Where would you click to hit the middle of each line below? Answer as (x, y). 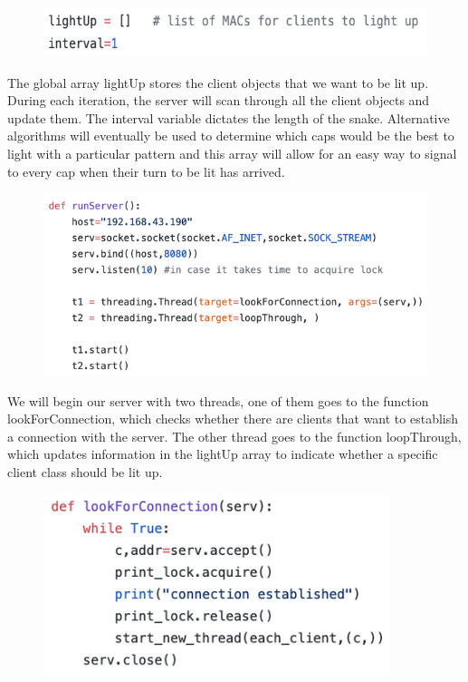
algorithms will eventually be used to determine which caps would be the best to (231, 136)
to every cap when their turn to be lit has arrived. (146, 171)
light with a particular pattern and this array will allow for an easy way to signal (232, 153)
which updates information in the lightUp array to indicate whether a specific (223, 454)
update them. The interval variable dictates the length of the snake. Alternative (229, 117)
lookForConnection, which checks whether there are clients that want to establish (233, 419)
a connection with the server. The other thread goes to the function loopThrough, (234, 436)
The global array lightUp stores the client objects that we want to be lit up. (218, 82)
